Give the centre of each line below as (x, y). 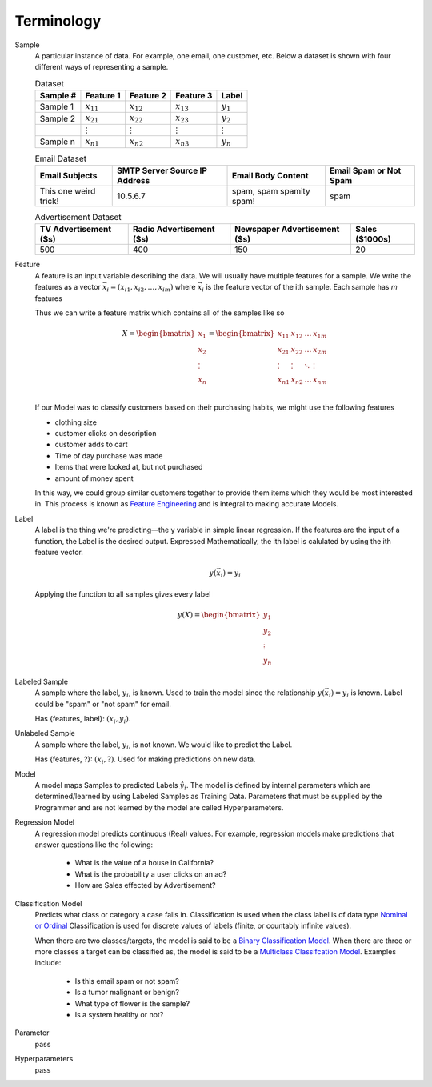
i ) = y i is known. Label (366, 694)
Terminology (58, 21)
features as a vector (68, 287)
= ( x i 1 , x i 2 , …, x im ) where (153, 288)
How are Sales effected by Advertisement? (145, 885)
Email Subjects (68, 176)
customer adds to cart (91, 445)
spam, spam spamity (271, 191)
